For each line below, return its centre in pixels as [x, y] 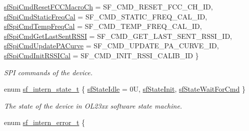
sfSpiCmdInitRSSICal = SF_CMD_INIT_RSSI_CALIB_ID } [101, 55]
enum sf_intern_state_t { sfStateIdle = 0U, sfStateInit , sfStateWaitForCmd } [125, 89]
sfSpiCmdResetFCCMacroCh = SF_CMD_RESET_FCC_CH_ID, [108, 6]
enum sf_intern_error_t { [45, 122]
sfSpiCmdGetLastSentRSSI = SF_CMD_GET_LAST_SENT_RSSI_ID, [118, 36]
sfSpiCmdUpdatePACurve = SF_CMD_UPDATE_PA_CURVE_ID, [111, 46]
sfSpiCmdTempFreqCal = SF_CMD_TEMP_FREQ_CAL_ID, [103, 26]
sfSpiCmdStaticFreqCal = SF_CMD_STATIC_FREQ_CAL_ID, [106, 16]
